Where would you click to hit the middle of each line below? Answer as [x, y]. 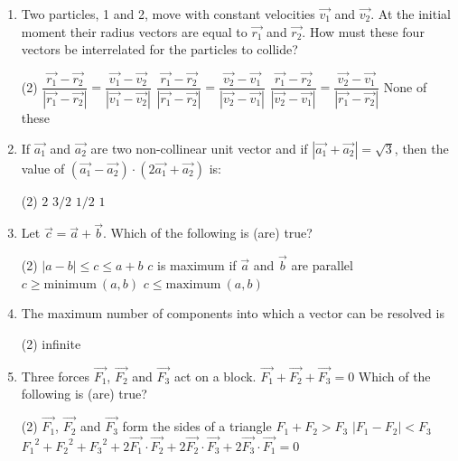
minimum [70, 284]
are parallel [322, 265]
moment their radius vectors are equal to [134, 31]
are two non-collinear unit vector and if [199, 148]
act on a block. [215, 376]
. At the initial [411, 14]
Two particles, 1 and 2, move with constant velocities [168, 14]
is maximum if [197, 265]
